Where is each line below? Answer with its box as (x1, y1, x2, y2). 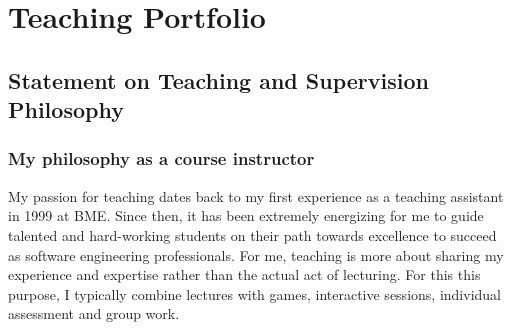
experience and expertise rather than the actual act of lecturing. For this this (8, 264, 481, 285)
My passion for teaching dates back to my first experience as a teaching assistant (8, 185, 504, 206)
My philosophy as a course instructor (8, 146, 315, 171)
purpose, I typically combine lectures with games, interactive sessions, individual (8, 283, 501, 304)
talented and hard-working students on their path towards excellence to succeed (8, 224, 497, 245)
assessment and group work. (8, 303, 180, 324)
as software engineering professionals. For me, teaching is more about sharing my (8, 244, 504, 265)
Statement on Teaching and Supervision (8, 64, 429, 95)
